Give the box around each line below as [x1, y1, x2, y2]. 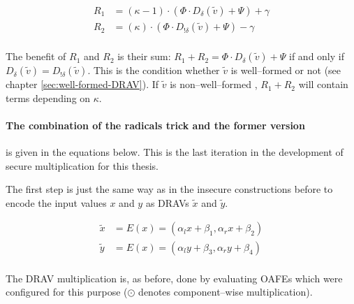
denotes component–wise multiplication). [138, 284, 313, 299]
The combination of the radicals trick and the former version [6, 117, 305, 132]
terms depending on [6, 90, 91, 105]
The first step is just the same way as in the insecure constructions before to [6, 182, 333, 196]
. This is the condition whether [87, 63, 220, 78]
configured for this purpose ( [6, 284, 128, 299]
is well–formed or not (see [230, 63, 341, 78]
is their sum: [117, 49, 171, 64]
